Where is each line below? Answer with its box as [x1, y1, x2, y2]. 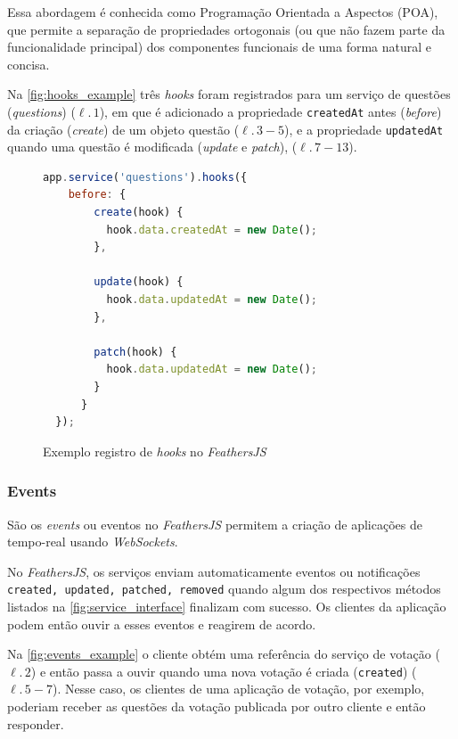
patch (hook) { [94, 345, 177, 358]
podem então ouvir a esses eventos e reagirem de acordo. [7, 614, 316, 633]
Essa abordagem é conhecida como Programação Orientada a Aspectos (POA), [7, 3, 438, 21]
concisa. [7, 54, 50, 73]
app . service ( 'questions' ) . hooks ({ [43, 170, 248, 184]
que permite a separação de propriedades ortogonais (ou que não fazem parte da [7, 20, 446, 38]
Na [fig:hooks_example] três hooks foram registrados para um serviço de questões [7, 85, 451, 103]
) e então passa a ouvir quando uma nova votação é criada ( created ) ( [30, 661, 417, 680]
